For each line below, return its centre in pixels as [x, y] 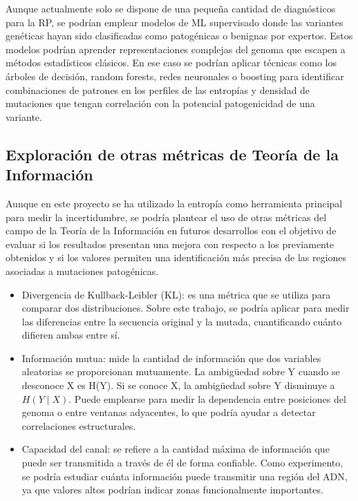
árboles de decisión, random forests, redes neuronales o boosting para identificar [175, 76]
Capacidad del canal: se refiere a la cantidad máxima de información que [176, 449]
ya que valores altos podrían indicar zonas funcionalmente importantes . [172, 490]
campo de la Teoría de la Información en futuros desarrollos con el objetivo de [171, 230]
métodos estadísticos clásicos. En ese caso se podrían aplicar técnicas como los [171, 63]
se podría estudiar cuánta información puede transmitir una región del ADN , [185, 476]
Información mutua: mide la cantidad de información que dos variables [171, 358]
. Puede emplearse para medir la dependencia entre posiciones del [207, 398]
